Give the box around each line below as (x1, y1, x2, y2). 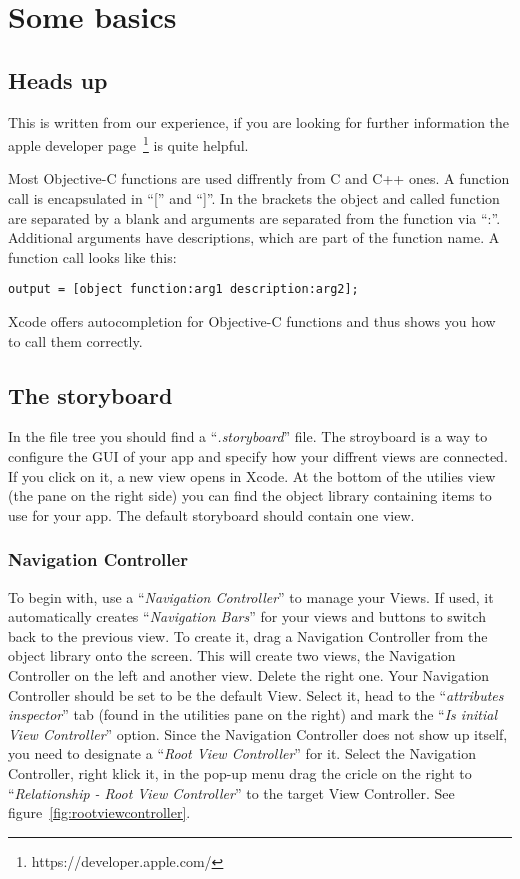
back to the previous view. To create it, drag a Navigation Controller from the (8, 625, 488, 646)
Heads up (8, 64, 108, 95)
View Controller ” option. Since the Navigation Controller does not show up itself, (8, 723, 508, 744)
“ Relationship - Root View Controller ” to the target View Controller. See (8, 782, 455, 803)
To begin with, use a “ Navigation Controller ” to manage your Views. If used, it (8, 586, 494, 607)
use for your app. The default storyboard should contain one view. (8, 504, 415, 525)
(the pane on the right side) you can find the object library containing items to (8, 485, 492, 506)
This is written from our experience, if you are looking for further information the (8, 111, 510, 132)
